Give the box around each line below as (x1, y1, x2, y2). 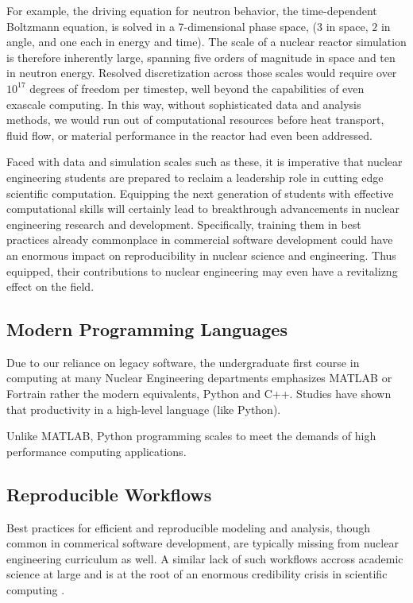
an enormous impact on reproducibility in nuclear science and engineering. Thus (6, 246, 396, 263)
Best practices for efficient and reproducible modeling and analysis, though (6, 519, 371, 535)
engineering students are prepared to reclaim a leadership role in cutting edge (6, 168, 384, 185)
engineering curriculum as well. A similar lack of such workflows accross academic (6, 550, 403, 566)
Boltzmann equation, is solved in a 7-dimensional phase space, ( (6, 17, 318, 34)
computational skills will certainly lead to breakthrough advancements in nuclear (6, 200, 400, 217)
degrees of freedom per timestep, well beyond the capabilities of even (29, 79, 365, 96)
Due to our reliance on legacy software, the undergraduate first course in (6, 354, 360, 370)
